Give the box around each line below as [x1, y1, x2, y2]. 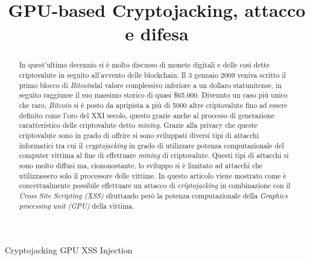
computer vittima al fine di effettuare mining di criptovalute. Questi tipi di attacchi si [19, 150, 289, 160]
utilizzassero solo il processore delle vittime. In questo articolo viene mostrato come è [19, 170, 286, 180]
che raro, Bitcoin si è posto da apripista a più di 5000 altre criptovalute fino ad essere [19, 100, 288, 110]
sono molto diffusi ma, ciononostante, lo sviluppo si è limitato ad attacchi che [19, 160, 263, 170]
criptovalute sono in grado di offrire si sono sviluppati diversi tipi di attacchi [19, 130, 259, 140]
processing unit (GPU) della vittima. [19, 200, 134, 211]
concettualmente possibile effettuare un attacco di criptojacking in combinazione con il [19, 180, 291, 191]
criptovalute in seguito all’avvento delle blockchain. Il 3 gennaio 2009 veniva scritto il [19, 70, 286, 80]
